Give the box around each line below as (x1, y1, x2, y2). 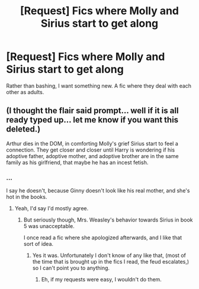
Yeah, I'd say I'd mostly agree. (14, 205, 89, 212)
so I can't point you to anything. (32, 265, 110, 272)
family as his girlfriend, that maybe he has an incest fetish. (6, 159, 149, 166)
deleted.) (6, 124, 41, 134)
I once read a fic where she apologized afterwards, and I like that (23, 234, 182, 241)
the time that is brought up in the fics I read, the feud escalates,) (32, 258, 190, 265)
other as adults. (6, 88, 44, 95)
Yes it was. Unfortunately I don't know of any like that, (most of (32, 252, 187, 259)
